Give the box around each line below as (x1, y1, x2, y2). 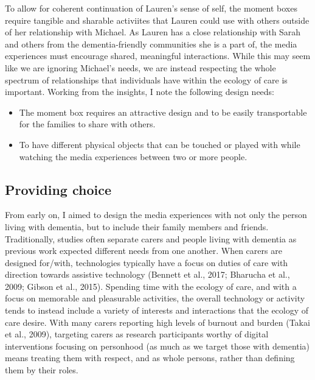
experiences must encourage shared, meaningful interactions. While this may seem (5, 49, 311, 62)
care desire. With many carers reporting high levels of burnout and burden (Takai (5, 315, 310, 328)
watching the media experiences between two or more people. (19, 150, 247, 163)
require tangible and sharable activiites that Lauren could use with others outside (5, 13, 310, 26)
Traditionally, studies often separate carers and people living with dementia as (5, 232, 297, 245)
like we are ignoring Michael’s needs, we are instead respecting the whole (5, 61, 276, 74)
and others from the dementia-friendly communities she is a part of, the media (5, 37, 297, 50)
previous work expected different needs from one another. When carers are (5, 244, 282, 257)
